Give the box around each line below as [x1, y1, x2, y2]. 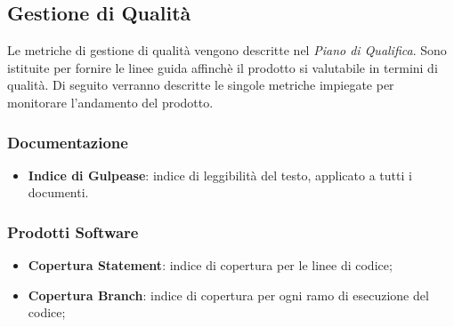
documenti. [28, 183, 89, 202]
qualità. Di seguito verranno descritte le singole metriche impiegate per [7, 76, 394, 94]
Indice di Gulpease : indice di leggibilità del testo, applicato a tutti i [28, 165, 412, 184]
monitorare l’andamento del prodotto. [7, 92, 214, 111]
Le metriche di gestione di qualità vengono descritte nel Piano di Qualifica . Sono [7, 41, 447, 60]
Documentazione [7, 131, 128, 153]
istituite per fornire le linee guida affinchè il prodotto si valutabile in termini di [7, 58, 438, 76]
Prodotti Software [7, 220, 139, 243]
